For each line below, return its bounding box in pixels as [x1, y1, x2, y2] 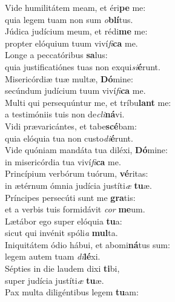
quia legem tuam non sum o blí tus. [5, 13, 133, 25]
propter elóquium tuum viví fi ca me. [5, 36, 138, 49]
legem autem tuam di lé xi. [5, 250, 101, 263]
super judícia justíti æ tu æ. [5, 274, 104, 286]
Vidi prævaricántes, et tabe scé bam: [5, 119, 137, 132]
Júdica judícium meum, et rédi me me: [5, 25, 148, 38]
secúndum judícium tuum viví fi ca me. [5, 84, 146, 97]
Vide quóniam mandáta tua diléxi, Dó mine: [5, 143, 168, 156]
